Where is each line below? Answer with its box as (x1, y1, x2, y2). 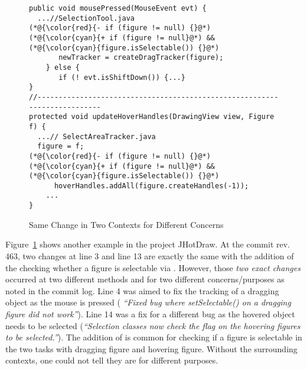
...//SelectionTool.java (37, 14, 135, 22)
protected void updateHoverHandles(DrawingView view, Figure (29, 112, 275, 121)
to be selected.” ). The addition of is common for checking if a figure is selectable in (5, 331, 302, 343)
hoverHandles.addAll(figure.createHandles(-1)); (54, 181, 249, 190)
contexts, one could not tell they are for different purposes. (5, 354, 218, 366)
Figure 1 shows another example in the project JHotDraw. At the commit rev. (5, 238, 290, 250)
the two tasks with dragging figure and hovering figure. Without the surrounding (5, 342, 298, 355)
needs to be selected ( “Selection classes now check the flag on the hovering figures (5, 319, 301, 332)
